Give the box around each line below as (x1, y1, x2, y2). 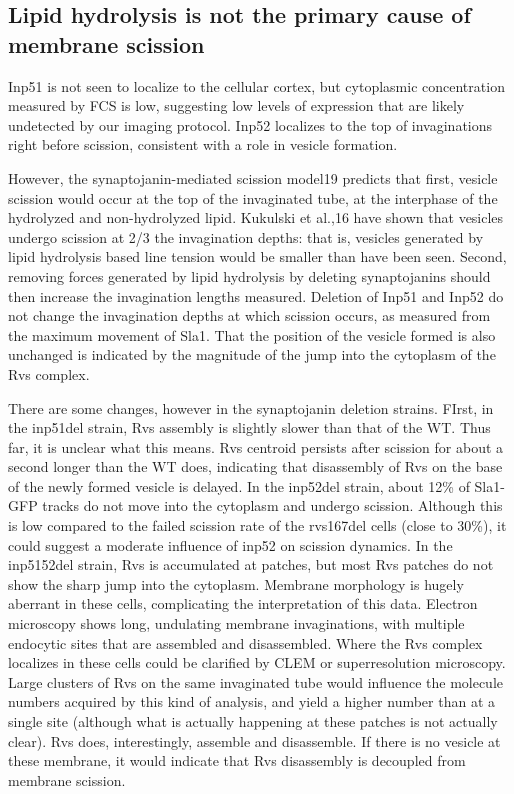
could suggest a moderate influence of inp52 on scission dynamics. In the (8, 534, 453, 555)
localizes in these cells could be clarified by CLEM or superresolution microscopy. (8, 652, 506, 673)
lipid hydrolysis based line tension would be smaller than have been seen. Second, (8, 246, 507, 267)
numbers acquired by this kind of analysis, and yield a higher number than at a (8, 691, 496, 712)
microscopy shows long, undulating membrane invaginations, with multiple (8, 613, 465, 634)
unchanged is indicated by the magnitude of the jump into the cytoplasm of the (8, 344, 496, 365)
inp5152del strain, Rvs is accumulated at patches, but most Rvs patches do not (8, 554, 494, 575)
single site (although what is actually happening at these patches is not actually (8, 711, 498, 731)
